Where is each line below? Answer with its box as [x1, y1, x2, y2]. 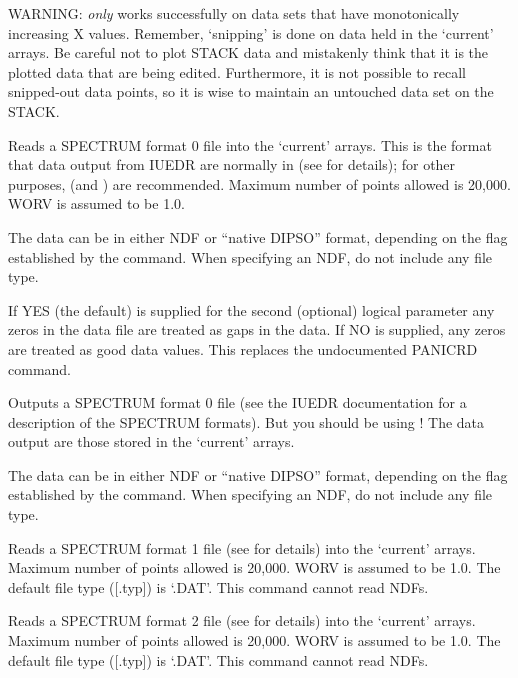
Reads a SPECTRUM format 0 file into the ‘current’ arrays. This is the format [8, 134, 492, 155]
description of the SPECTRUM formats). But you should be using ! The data [8, 411, 485, 432]
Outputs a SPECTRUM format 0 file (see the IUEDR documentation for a [8, 392, 467, 413]
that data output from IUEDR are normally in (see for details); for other [8, 154, 456, 175]
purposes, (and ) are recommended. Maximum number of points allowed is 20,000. [8, 173, 511, 194]
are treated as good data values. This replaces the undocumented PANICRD [8, 338, 478, 359]
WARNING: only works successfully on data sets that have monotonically [8, 3, 460, 23]
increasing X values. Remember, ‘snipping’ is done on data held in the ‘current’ [8, 22, 494, 43]
